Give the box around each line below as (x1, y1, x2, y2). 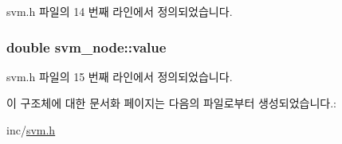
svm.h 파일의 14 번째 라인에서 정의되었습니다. (6, 3, 233, 19)
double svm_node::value (6, 37, 167, 56)
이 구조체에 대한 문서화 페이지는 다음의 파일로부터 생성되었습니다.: (6, 95, 336, 111)
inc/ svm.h (6, 122, 56, 138)
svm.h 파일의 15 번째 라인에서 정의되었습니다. (6, 68, 233, 84)
